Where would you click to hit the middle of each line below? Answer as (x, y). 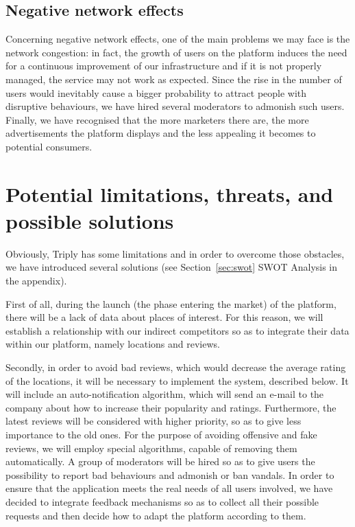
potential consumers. (49, 146)
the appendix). (36, 281)
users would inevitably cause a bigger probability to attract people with (156, 92)
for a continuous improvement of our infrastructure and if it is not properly (164, 66)
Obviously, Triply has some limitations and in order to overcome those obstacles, (175, 253)
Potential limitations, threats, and (170, 193)
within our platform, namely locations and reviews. (113, 344)
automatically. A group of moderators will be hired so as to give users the (160, 461)
